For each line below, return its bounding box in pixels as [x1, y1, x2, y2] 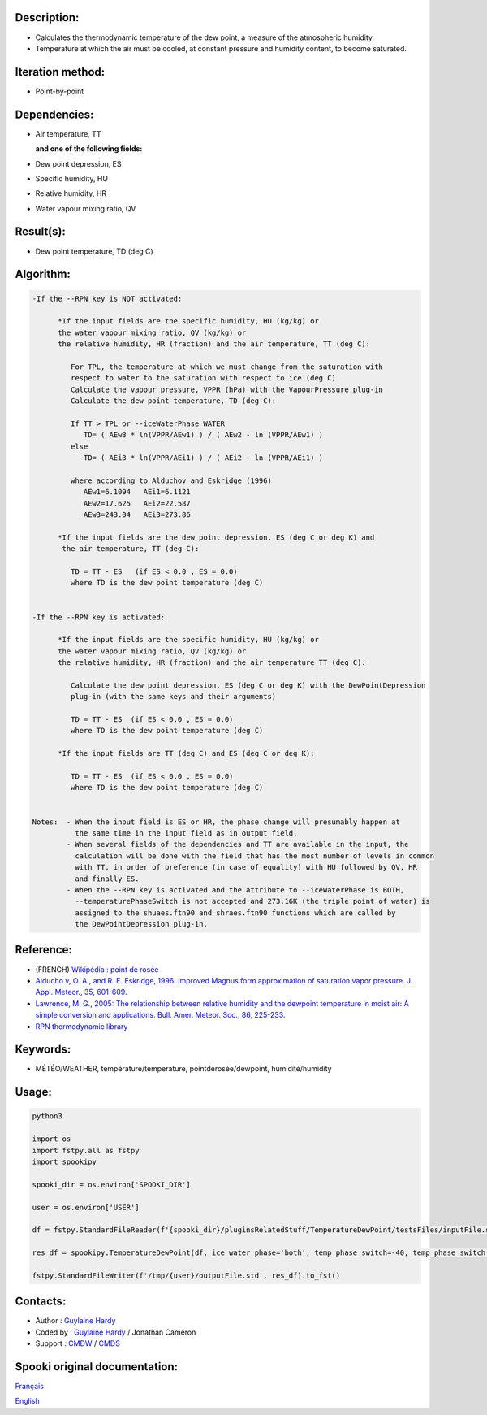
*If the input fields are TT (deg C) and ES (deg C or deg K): [58, 749, 315, 758]
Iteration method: [15, 65, 106, 79]
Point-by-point [35, 86, 84, 96]
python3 [32, 1112, 62, 1121]
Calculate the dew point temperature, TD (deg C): [70, 397, 277, 406]
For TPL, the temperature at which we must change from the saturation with [70, 362, 383, 371]
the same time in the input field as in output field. [74, 828, 298, 837]
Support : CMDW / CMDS [35, 1339, 121, 1348]
